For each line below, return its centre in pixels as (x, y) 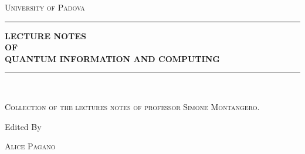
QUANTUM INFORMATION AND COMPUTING (112, 58)
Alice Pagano (30, 146)
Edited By (23, 126)
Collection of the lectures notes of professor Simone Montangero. (132, 106)
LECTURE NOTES (45, 35)
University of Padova (45, 7)
